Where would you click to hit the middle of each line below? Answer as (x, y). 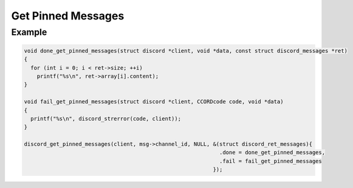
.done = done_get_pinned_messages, (272, 153)
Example (29, 32)
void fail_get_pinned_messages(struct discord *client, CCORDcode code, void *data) (154, 102)
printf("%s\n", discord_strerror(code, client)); (106, 119)
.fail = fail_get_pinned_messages (270, 161)
